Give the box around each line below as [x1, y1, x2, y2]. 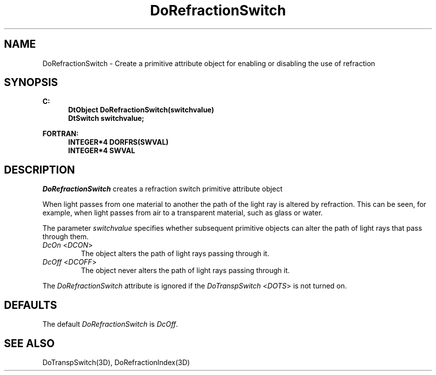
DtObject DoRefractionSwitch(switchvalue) [68, 105, 215, 114]
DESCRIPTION [4, 163, 75, 176]
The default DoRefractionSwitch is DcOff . [42, 320, 178, 329]
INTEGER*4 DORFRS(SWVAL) [68, 138, 169, 147]
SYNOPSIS [4, 76, 58, 89]
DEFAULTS [4, 298, 57, 311]
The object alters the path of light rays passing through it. [81, 249, 269, 258]
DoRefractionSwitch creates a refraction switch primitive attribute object [42, 185, 283, 193]
